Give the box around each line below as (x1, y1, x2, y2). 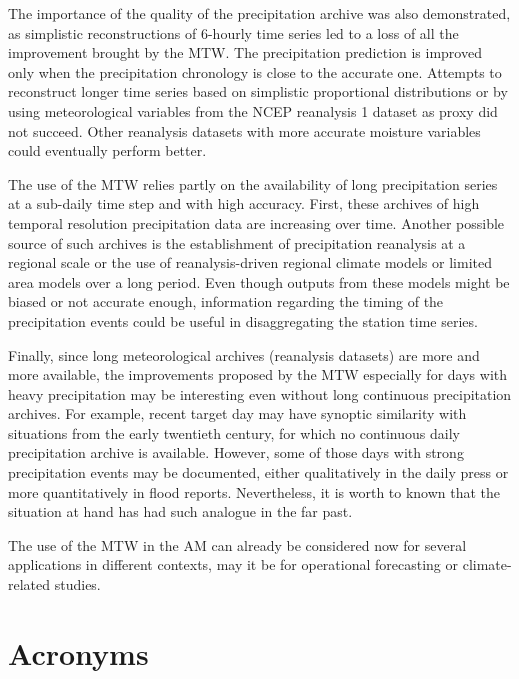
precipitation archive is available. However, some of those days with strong (8, 442, 464, 463)
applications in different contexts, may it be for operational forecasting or (8, 554, 459, 575)
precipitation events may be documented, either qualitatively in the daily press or (8, 462, 509, 483)
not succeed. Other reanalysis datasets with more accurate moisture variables (8, 120, 481, 141)
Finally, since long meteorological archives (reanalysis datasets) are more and (8, 344, 480, 365)
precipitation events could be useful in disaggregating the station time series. (8, 310, 478, 331)
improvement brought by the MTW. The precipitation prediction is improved (8, 42, 482, 63)
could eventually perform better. (8, 140, 207, 161)
